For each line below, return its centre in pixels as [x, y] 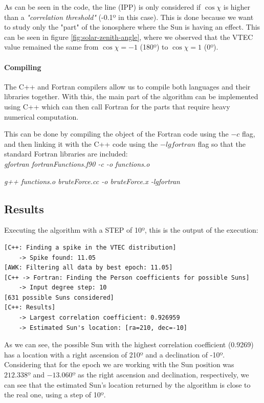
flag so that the [222, 143]
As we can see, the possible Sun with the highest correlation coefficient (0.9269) [129, 344]
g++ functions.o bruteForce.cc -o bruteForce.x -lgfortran [92, 181]
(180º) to [154, 47]
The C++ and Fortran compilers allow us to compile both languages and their [127, 86]
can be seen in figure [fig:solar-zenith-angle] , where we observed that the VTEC [129, 37]
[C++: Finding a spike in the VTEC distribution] [90, 247]
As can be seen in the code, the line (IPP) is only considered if [103, 7]
